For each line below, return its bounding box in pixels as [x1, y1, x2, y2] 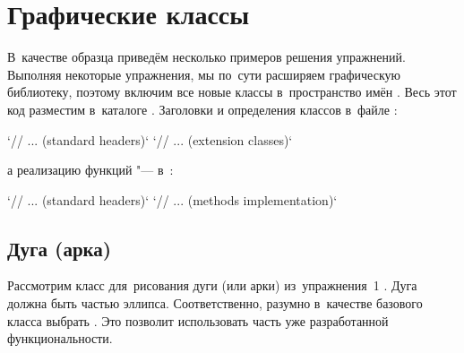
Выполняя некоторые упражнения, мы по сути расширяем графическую [7, 65, 400, 83]
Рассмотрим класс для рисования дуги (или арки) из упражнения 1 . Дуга [7, 276, 417, 295]
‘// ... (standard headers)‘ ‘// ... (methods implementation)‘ [7, 190, 338, 209]
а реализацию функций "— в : [7, 160, 174, 179]
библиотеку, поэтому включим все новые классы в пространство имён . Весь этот [7, 82, 457, 101]
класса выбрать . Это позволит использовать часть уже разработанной [7, 311, 389, 330]
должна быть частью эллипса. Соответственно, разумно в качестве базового [7, 294, 423, 313]
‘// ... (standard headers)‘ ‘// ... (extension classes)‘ [7, 130, 293, 149]
